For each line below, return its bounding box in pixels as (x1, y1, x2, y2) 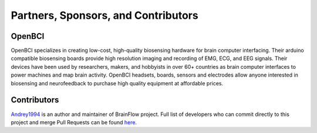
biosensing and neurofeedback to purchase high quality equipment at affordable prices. (11, 79, 224, 87)
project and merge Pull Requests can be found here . (11, 118, 137, 126)
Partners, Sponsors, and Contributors (11, 9, 199, 22)
